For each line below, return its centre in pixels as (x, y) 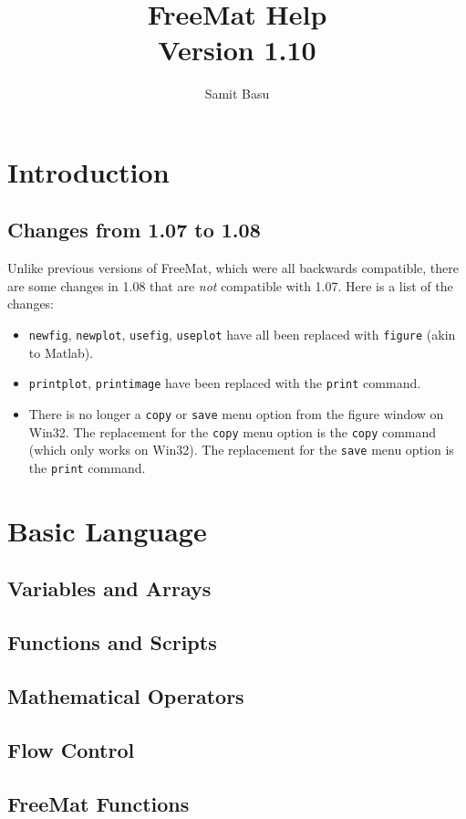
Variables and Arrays (109, 588)
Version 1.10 (237, 50)
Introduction (88, 171)
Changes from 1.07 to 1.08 (134, 230)
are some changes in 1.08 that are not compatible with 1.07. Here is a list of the (230, 285)
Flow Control (71, 749)
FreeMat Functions (98, 803)
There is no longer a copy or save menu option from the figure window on (236, 413)
